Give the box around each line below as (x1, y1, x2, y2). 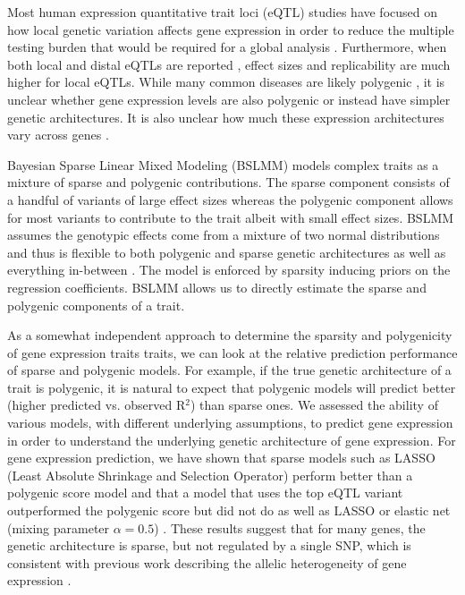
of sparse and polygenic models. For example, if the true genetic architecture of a (7, 361, 452, 379)
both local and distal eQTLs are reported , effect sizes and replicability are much (7, 55, 451, 73)
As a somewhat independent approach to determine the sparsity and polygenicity (7, 326, 452, 344)
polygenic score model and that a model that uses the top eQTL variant (7, 483, 403, 502)
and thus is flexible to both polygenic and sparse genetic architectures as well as (7, 242, 446, 261)
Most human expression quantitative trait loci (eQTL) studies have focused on (7, 3, 438, 21)
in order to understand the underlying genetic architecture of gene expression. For (7, 430, 456, 449)
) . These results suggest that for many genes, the (154, 518, 426, 537)
